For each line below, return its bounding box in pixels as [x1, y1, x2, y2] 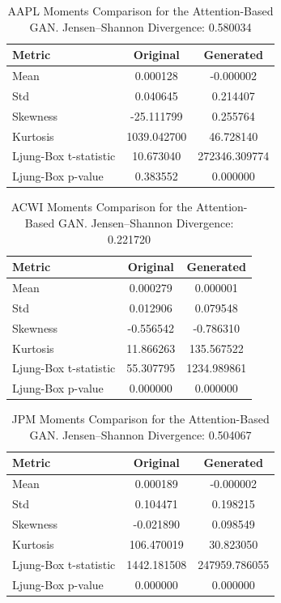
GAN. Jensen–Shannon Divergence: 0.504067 [29, 426, 252, 443]
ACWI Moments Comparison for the [11, 198, 193, 215]
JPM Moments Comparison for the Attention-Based [11, 410, 270, 427]
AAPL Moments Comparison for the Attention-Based [7, 2, 274, 19]
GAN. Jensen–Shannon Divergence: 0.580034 [29, 18, 252, 35]
